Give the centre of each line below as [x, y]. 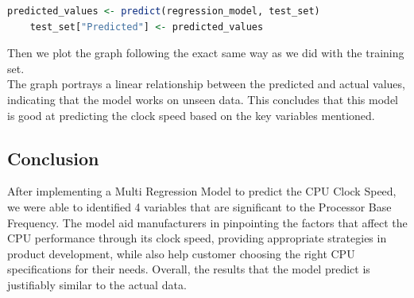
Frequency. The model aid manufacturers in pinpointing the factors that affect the [207, 222]
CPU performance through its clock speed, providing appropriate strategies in [197, 238]
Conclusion [53, 158]
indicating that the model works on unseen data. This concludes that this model [203, 99]
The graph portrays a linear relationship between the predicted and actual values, [206, 84]
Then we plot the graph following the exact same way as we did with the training [206, 53]
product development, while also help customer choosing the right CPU [181, 253]
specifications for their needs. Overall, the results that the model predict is [189, 269]
